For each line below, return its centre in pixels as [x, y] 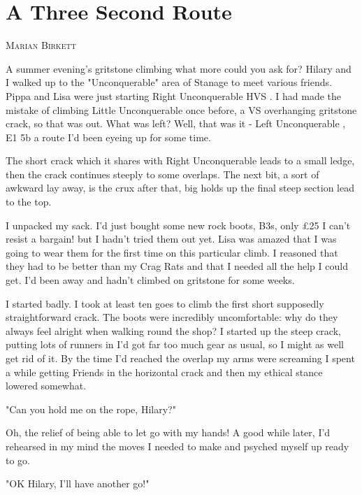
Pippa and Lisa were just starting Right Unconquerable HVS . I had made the [174, 95]
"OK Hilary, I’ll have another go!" [78, 483]
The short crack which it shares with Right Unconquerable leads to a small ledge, [180, 160]
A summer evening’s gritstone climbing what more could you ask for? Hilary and [179, 68]
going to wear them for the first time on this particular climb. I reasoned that [172, 252]
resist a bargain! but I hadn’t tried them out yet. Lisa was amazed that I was [171, 239]
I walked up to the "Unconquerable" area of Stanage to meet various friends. [169, 82]
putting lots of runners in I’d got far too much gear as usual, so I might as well [175, 344]
